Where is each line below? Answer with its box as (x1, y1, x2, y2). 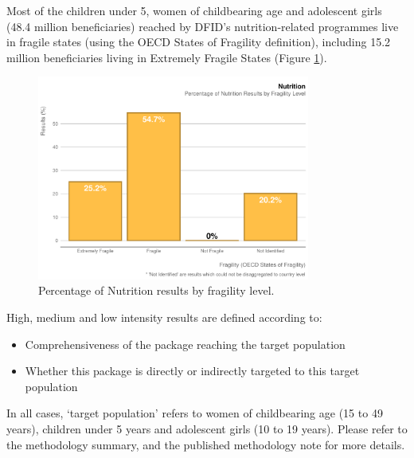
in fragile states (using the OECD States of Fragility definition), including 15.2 (6, 33, 391, 50)
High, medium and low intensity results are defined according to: (6, 308, 322, 325)
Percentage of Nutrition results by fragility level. (38, 282, 275, 299)
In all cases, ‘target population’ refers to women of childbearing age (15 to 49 (6, 405, 383, 421)
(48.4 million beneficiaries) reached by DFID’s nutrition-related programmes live (6, 18, 399, 34)
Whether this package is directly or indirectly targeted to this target (25, 362, 360, 379)
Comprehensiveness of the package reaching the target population (25, 335, 346, 352)
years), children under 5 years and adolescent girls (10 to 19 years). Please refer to (6, 420, 408, 436)
